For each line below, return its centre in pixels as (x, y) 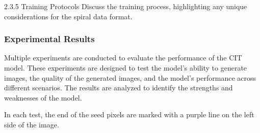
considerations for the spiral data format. (68, 16)
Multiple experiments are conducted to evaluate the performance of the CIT (123, 58)
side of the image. (32, 124)
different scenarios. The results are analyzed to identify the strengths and (119, 88)
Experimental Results (49, 39)
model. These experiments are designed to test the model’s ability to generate (126, 68)
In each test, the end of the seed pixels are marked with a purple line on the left (129, 114)
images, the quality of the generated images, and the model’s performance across (130, 77)
